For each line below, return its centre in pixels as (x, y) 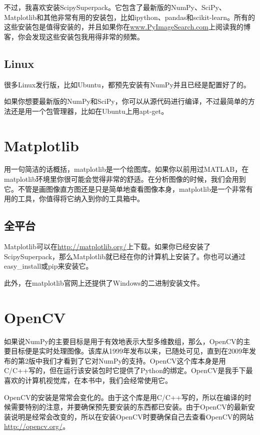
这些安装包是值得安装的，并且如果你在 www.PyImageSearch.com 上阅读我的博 (127, 27)
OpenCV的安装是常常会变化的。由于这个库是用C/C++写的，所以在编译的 (124, 397)
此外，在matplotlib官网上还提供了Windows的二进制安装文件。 (104, 282)
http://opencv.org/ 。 (37, 426)
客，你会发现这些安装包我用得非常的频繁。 (74, 36)
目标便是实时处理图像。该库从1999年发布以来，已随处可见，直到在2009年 (130, 351)
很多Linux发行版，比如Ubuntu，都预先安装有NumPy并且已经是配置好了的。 (127, 84)
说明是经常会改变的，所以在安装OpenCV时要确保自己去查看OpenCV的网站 (132, 416)
